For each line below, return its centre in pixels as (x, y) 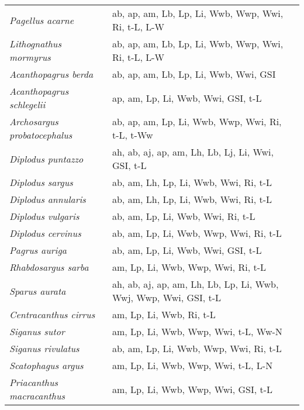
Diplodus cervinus (45, 233)
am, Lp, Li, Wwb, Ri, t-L (164, 314)
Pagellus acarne (42, 20)
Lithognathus (35, 44)
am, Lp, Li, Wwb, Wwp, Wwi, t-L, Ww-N (197, 331)
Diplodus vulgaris (44, 216)
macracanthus (37, 396)
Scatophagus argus (46, 365)
